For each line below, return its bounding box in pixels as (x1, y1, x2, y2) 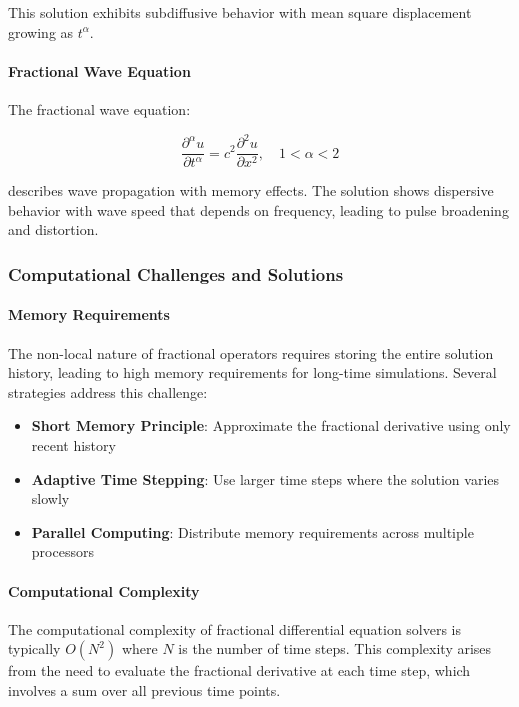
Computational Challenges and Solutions (8, 261, 344, 286)
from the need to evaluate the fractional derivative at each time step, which (8, 660, 471, 681)
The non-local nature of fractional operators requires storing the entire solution (8, 342, 494, 363)
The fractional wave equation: (8, 98, 191, 119)
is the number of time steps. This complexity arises (178, 638, 492, 659)
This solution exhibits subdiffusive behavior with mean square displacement (8, 2, 472, 22)
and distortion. (8, 219, 99, 240)
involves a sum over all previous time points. (8, 679, 281, 700)
